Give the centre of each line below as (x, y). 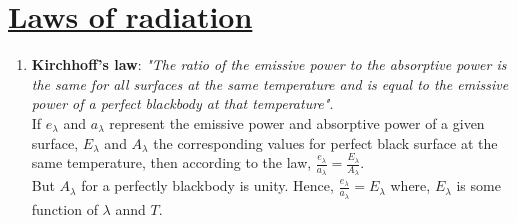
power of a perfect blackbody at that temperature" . (182, 103)
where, (410, 185)
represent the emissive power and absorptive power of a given (297, 122)
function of (64, 208)
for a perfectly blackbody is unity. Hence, (207, 185)
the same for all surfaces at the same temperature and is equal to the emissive (270, 83)
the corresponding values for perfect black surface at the (325, 142)
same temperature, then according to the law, (171, 162)
